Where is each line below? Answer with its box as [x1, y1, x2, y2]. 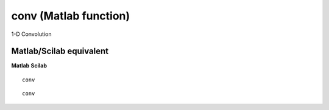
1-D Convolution [11, 30, 52, 38]
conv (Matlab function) [11, 9, 130, 22]
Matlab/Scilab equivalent [11, 46, 109, 57]
